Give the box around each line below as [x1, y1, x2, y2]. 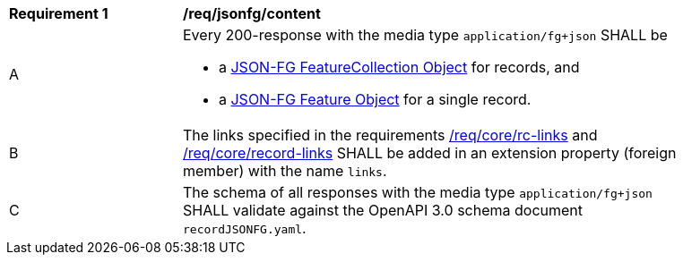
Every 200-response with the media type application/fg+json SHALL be [183, 26, 668, 44]
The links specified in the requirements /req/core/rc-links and [183, 126, 598, 144]
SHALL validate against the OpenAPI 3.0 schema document [183, 201, 584, 219]
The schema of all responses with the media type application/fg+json [183, 183, 653, 201]
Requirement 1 [9, 4, 108, 22]
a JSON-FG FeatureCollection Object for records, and [219, 58, 580, 76]
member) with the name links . [183, 162, 387, 180]
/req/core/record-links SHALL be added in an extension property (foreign [183, 144, 677, 162]
